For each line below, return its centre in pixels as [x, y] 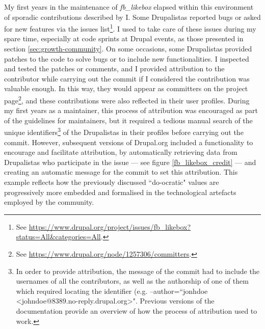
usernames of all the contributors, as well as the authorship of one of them [132, 281]
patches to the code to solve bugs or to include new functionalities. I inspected [127, 58]
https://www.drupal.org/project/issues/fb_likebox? [110, 226]
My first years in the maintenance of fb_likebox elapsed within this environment [129, 7]
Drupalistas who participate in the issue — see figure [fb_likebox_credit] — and [130, 162]
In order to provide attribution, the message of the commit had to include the [138, 271]
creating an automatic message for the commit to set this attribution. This [121, 172]
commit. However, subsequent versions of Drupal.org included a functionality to [129, 142]
